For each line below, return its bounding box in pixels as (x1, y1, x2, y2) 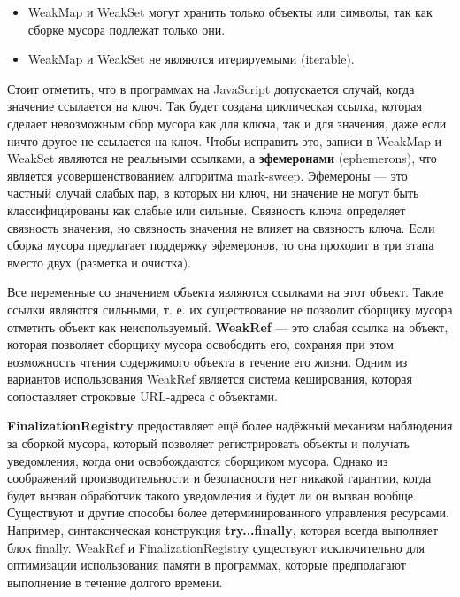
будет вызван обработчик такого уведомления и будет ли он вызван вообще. (7, 485, 417, 504)
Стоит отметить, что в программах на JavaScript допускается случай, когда (7, 79, 415, 97)
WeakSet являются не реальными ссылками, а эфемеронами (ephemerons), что (7, 149, 437, 167)
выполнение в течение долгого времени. (7, 572, 223, 591)
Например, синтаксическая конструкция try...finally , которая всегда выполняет (7, 521, 439, 539)
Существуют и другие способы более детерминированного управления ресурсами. (7, 503, 449, 522)
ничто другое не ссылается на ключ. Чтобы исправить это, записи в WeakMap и (7, 131, 442, 150)
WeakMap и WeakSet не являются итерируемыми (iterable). (27, 50, 355, 68)
